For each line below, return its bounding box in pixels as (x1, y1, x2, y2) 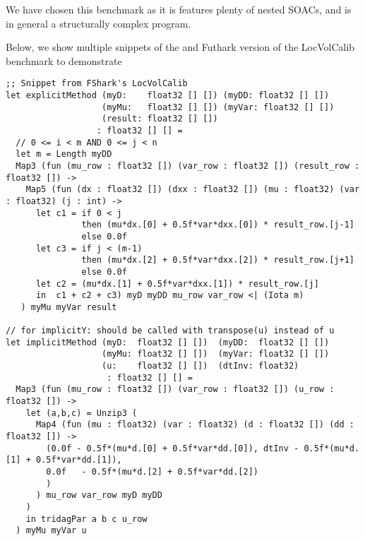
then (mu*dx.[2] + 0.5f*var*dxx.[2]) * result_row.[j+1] (81, 255, 354, 266)
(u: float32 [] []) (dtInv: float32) (102, 361, 299, 371)
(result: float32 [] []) (102, 114, 218, 124)
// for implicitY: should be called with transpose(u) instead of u (6, 326, 335, 336)
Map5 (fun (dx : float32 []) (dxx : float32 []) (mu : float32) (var (25, 184, 360, 195)
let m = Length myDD (16, 149, 112, 160)
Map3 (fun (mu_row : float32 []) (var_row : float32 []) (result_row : (16, 160, 360, 171)
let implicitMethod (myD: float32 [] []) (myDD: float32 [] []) (6, 337, 330, 347)
